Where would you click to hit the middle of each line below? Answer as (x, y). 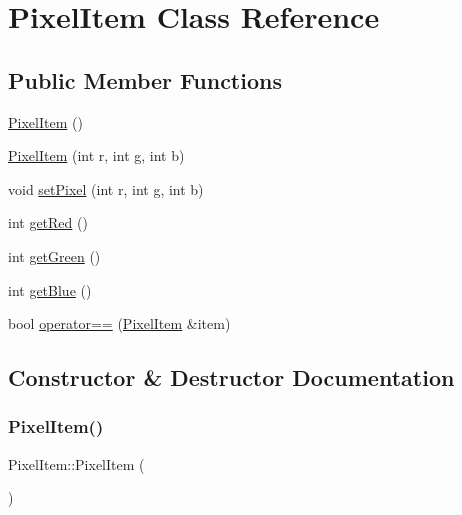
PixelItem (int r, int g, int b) (96, 155)
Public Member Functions (145, 79)
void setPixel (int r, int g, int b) (106, 188)
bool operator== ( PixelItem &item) (119, 323)
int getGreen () (54, 255)
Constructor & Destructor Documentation (231, 377)
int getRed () (48, 222)
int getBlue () (50, 289)
